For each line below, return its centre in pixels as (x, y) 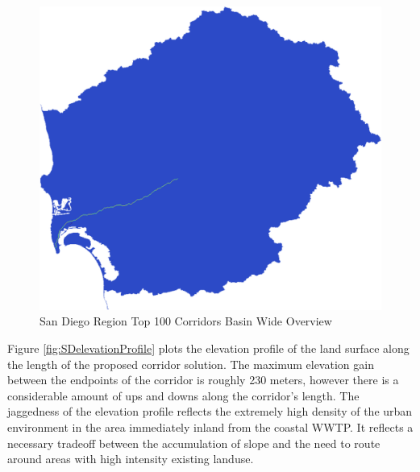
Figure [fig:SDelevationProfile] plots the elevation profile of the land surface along (208, 348)
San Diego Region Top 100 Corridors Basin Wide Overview (186, 321)
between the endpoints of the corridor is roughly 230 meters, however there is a (203, 380)
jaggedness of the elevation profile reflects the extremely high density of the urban (210, 411)
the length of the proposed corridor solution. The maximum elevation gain (191, 364)
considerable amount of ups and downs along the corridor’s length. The (183, 395)
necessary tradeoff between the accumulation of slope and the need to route (194, 443)
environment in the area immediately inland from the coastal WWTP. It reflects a (210, 426)
